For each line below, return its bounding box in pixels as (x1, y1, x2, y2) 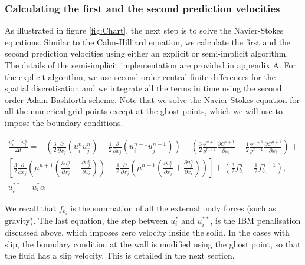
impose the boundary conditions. (5, 116, 123, 128)
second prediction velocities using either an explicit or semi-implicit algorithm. (5, 47, 288, 59)
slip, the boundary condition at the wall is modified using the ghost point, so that (5, 237, 301, 250)
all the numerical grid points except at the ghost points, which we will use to (5, 105, 283, 117)
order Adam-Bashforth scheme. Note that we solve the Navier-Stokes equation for (5, 93, 300, 105)
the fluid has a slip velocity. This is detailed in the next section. (5, 249, 235, 261)
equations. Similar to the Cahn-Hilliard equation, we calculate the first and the (5, 35, 291, 48)
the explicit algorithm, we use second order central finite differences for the (5, 70, 276, 82)
